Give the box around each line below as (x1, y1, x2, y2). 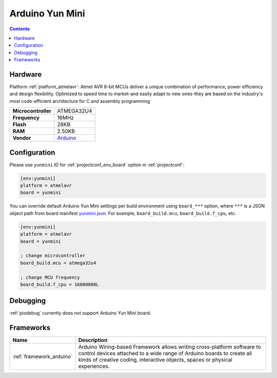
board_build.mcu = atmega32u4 (20, 260, 96, 266)
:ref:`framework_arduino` (12, 353, 73, 360)
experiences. (78, 363, 110, 370)
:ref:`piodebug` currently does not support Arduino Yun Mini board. (9, 310, 151, 316)
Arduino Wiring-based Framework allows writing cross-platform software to (78, 344, 261, 351)
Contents (9, 26, 30, 32)
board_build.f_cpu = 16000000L (20, 281, 100, 287)
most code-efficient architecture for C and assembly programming (9, 98, 150, 104)
